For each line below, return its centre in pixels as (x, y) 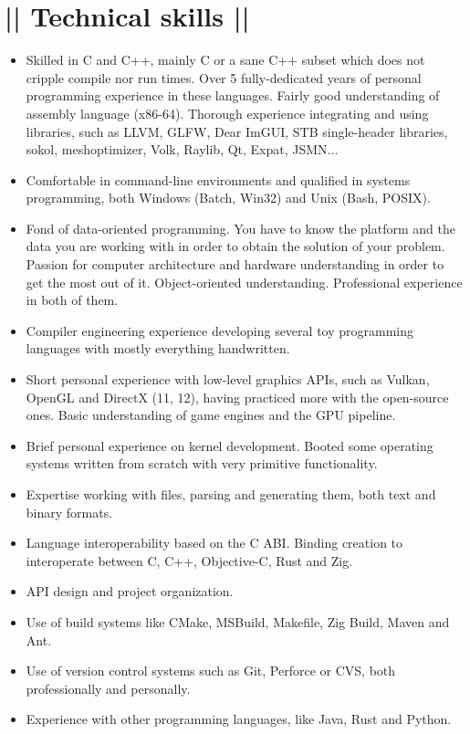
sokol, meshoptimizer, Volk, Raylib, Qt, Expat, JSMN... (182, 149)
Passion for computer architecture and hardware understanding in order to (235, 264)
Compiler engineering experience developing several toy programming (219, 330)
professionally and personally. (108, 688)
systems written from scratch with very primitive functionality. (202, 463)
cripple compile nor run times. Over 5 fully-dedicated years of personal (224, 77)
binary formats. (69, 512)
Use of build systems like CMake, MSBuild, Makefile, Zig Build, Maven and (238, 621)
